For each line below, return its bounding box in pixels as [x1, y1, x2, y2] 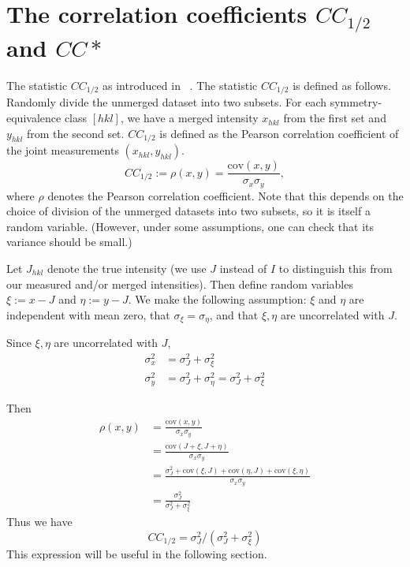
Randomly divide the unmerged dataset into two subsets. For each [6, 94, 326, 110]
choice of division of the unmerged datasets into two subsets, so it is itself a [6, 203, 371, 219]
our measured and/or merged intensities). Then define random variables [6, 275, 353, 292]
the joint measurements [6, 142, 119, 159]
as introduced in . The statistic [102, 77, 258, 94]
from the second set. [27, 125, 125, 141]
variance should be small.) [6, 233, 132, 250]
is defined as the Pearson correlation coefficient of [159, 125, 399, 141]
